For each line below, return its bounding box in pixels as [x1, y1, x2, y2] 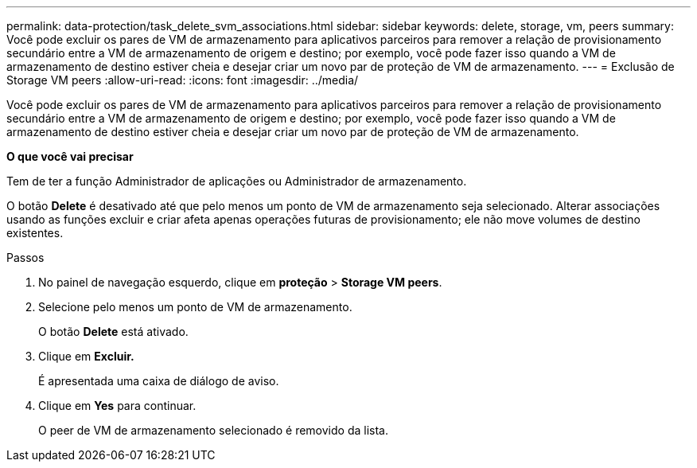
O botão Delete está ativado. [38, 325, 189, 338]
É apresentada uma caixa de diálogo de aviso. [38, 374, 279, 388]
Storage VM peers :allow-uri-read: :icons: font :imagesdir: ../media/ [6, 73, 359, 87]
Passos [6, 251, 45, 264]
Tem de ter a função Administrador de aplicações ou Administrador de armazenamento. [6, 174, 467, 188]
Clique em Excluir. [38, 349, 134, 363]
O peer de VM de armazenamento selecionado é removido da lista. [38, 423, 388, 437]
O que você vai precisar [6, 150, 134, 163]
